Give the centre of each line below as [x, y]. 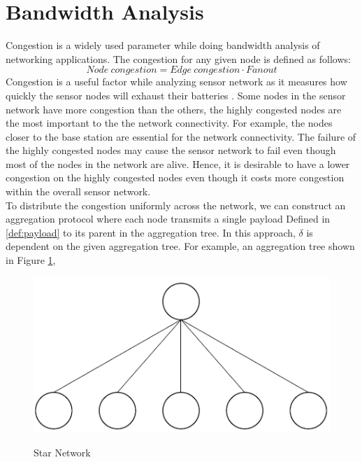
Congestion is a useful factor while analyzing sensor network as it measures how [176, 82]
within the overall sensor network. [78, 191]
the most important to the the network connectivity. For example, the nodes [169, 123]
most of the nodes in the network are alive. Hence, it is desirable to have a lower [178, 163]
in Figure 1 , [31, 260]
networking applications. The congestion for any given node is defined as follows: [178, 58]
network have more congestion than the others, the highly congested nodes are [174, 109]
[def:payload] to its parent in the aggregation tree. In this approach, [151, 232]
